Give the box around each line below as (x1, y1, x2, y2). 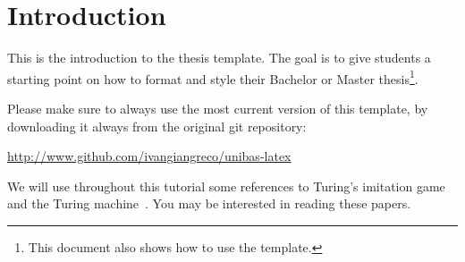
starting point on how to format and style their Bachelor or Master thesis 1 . (7, 66, 418, 88)
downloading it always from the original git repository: (7, 116, 307, 135)
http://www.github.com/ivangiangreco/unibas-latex (7, 147, 292, 165)
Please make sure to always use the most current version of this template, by (7, 98, 428, 117)
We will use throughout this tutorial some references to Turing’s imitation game (7, 176, 445, 195)
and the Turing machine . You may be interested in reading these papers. (7, 194, 411, 213)
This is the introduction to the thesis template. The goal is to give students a (7, 48, 431, 67)
